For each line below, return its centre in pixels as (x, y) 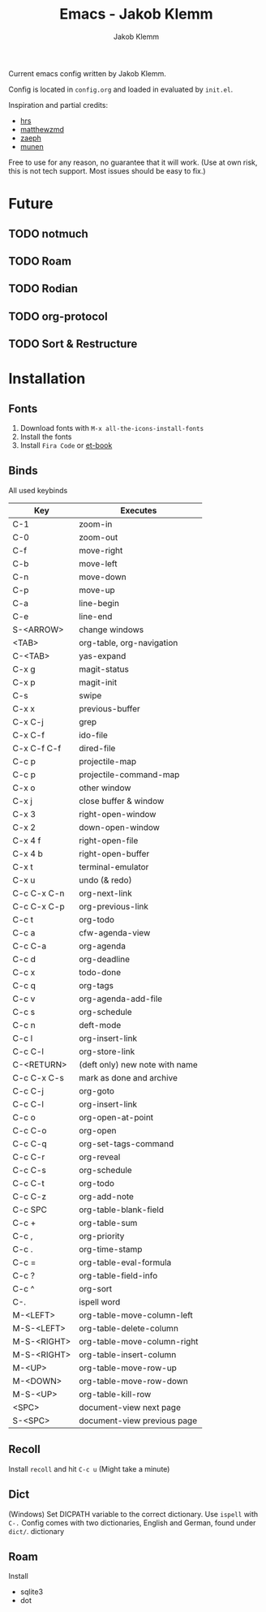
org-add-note (106, 1196)
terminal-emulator (114, 866)
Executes (139, 510)
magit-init (98, 682)
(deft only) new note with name (138, 1064)
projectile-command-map (129, 774)
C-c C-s (30, 1170)
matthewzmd (42, 129)
